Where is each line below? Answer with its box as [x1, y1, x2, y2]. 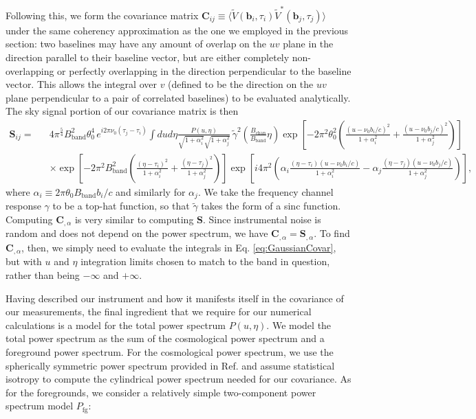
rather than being [6, 267, 80, 282]
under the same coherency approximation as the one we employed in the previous [6, 23, 349, 37]
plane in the [283, 36, 334, 51]
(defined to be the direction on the [168, 77, 314, 91]
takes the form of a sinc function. [201, 199, 341, 213]
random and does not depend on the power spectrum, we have [6, 226, 268, 240]
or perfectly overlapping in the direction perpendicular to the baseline [57, 63, 351, 78]
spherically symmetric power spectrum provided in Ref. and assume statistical [6, 358, 335, 372]
